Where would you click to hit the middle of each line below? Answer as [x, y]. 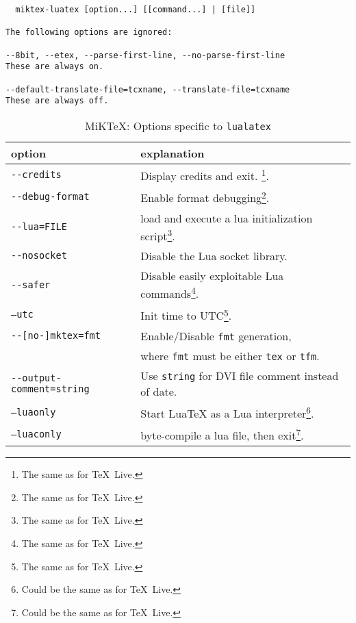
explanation [173, 153]
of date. [159, 391]
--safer [31, 284]
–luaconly [36, 434]
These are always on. [55, 67]
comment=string [50, 389]
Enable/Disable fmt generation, [216, 335]
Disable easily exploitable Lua [212, 275]
